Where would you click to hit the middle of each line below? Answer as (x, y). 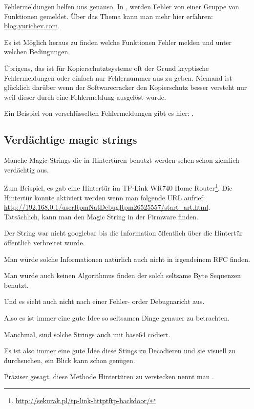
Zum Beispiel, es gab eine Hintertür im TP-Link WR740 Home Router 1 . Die (118, 187)
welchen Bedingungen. (37, 52)
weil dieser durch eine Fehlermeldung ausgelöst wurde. (85, 97)
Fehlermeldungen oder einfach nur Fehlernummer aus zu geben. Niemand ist (118, 77)
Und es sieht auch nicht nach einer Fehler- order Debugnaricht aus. (104, 301)
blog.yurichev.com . (32, 26)
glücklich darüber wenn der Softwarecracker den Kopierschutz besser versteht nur (126, 87)
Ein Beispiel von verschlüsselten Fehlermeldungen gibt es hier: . (99, 113)
